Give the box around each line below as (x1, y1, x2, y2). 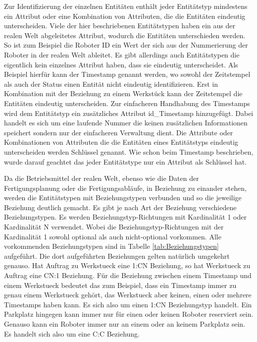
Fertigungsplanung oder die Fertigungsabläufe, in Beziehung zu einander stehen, (4, 182, 247, 193)
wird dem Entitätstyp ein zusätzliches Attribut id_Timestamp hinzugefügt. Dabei (4, 108, 254, 118)
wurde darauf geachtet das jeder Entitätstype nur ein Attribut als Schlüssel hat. (4, 156, 247, 167)
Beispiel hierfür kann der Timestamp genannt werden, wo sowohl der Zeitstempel (4, 69, 251, 79)
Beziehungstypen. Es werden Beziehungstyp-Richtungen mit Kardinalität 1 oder (4, 212, 247, 222)
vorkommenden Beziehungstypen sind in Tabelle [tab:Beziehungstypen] (4, 241, 219, 251)
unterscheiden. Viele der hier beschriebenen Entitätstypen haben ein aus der (4, 20, 235, 31)
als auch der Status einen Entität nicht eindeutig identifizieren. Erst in (4, 78, 218, 89)
